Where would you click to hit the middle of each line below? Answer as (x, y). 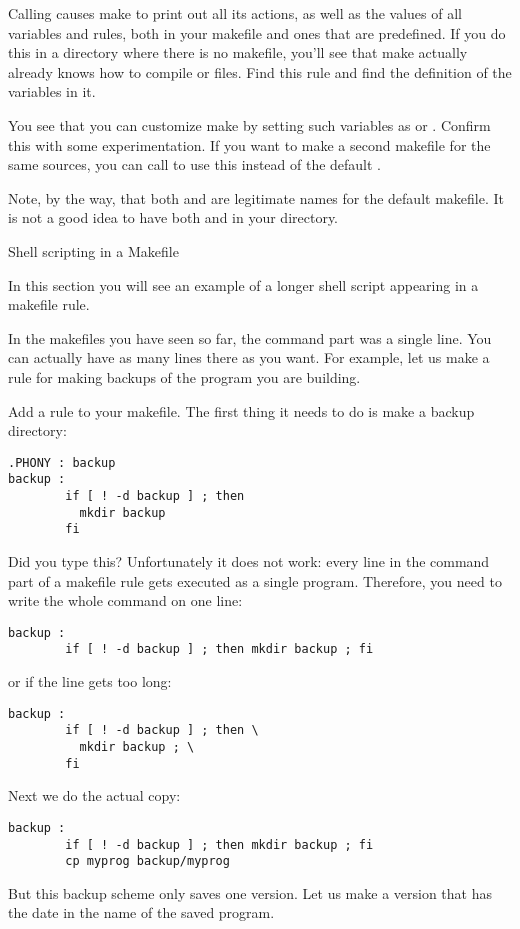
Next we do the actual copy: (94, 795)
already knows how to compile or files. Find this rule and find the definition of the (260, 71)
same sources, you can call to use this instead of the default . (195, 164)
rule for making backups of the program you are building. (184, 376)
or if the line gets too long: (90, 681)
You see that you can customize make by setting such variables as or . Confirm (249, 124)
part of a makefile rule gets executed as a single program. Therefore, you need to (255, 580)
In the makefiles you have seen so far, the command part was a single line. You (250, 337)
